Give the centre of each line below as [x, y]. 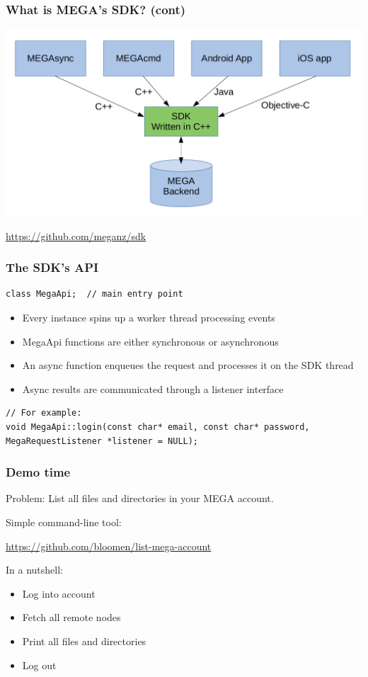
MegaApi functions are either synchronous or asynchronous [150, 341]
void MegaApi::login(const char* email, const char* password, [158, 427]
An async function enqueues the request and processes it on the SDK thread [188, 365]
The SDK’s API [52, 267]
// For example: [44, 413]
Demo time [38, 472]
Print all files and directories [84, 641]
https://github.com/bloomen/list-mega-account [109, 546]
